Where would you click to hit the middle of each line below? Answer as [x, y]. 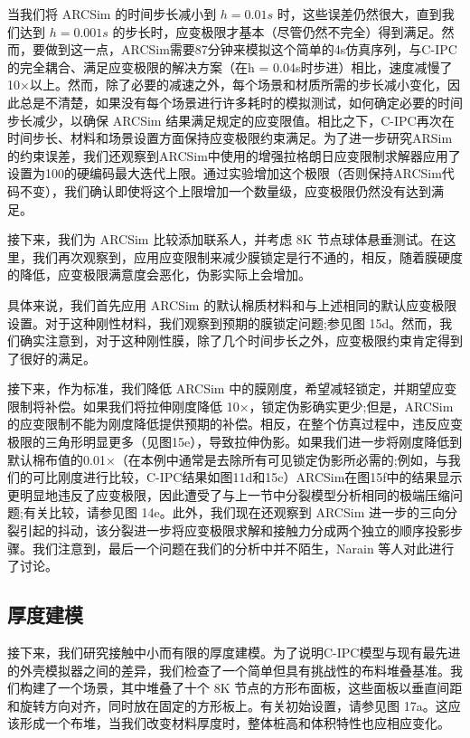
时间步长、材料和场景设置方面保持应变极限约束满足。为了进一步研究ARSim [230, 138]
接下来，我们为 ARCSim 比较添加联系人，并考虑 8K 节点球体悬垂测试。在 [226, 239]
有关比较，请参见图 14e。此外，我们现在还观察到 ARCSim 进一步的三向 [234, 512]
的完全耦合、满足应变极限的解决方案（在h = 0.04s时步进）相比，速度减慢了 [230, 66]
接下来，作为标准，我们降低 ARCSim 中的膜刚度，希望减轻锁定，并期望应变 [232, 388]
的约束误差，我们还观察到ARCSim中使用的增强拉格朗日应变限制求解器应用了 [234, 155]
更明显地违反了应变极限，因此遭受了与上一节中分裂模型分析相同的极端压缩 [229, 494]
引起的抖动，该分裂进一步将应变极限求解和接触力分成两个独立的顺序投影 [235, 530]
